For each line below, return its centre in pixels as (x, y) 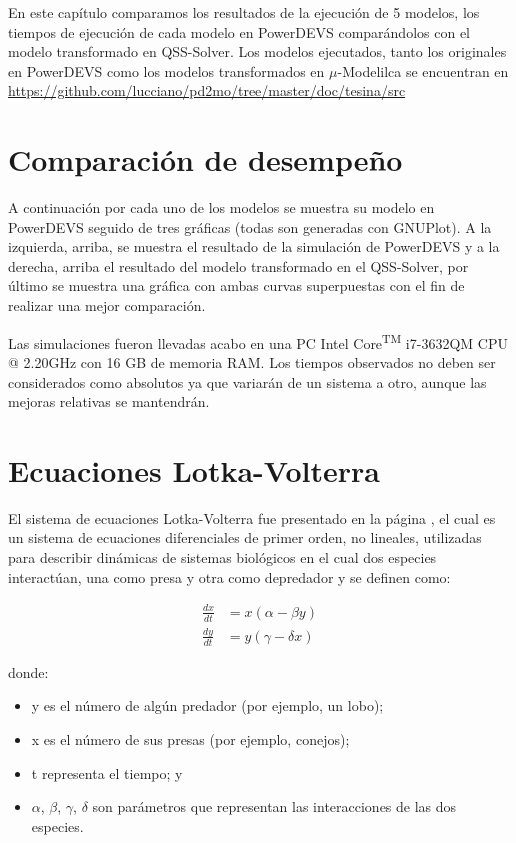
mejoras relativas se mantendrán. (109, 401)
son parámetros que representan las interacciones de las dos (274, 806)
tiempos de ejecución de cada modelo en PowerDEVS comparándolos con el (239, 31)
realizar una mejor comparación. (107, 305)
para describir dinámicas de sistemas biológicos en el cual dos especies (222, 557)
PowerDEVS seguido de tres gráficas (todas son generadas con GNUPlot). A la (250, 226)
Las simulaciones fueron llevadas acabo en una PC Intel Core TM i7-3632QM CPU (258, 341)
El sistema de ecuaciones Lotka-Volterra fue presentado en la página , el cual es (252, 517)
